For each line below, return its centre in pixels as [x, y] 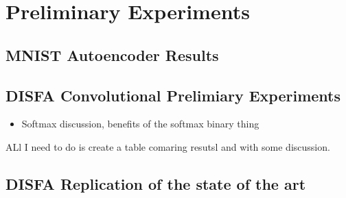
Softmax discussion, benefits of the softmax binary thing [140, 124]
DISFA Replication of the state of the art [156, 183]
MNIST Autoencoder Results [112, 54]
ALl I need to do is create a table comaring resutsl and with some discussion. [168, 146]
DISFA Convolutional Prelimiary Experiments [173, 95]
